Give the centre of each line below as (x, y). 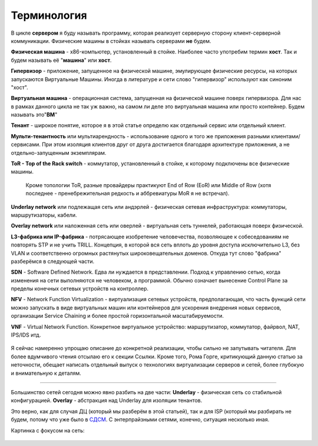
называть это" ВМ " (34, 115)
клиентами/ (286, 136)
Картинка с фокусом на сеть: (48, 430)
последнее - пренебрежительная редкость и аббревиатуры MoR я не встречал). (127, 194)
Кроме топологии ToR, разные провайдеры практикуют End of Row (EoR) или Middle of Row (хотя (148, 185)
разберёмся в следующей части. (53, 261)
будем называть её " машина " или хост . (61, 60)
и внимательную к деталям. (46, 373)
